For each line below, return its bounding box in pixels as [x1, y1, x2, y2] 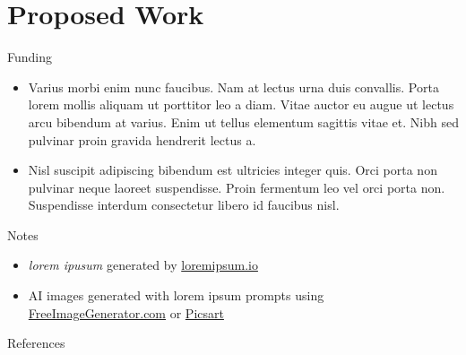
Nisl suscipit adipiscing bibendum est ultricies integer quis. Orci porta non [28, 160, 437, 179]
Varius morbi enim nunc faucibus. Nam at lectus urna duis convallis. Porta [28, 77, 439, 96]
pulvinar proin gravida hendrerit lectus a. [28, 130, 256, 149]
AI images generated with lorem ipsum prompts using [28, 286, 324, 305]
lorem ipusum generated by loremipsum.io [28, 255, 258, 274]
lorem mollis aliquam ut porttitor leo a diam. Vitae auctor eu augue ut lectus [28, 95, 454, 114]
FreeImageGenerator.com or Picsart [28, 303, 224, 322]
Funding [7, 48, 53, 66]
